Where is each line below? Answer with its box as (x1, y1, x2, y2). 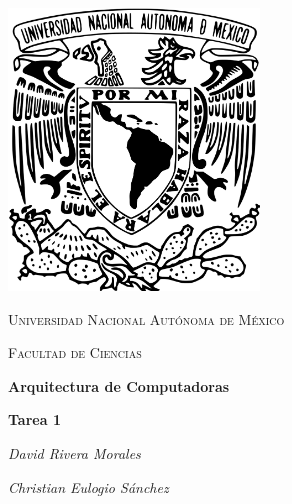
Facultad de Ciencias (8, 342, 142, 363)
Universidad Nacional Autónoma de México (8, 308, 285, 329)
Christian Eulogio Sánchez (8, 476, 169, 497)
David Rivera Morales (8, 442, 141, 463)
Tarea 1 (8, 409, 61, 430)
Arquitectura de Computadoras (8, 375, 230, 396)
